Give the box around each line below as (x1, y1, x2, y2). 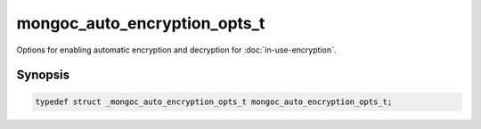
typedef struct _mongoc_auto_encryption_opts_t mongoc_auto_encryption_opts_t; (35, 96, 393, 107)
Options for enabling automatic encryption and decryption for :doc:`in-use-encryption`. (16, 44, 337, 55)
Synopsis (16, 68, 70, 83)
